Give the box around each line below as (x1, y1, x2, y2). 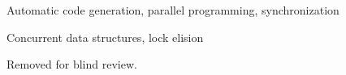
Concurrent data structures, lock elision (6, 28, 204, 45)
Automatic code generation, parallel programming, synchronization (6, 2, 340, 18)
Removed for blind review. (6, 56, 137, 73)
